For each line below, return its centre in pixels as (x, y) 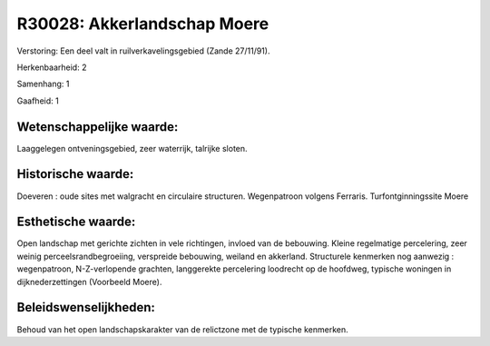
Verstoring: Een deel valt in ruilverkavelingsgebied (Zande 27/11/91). (143, 51)
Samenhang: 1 (43, 84)
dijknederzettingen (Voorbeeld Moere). (89, 282)
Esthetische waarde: (76, 222)
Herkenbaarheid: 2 (52, 67)
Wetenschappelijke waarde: (98, 127)
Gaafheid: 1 (38, 101)
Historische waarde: (75, 174)
